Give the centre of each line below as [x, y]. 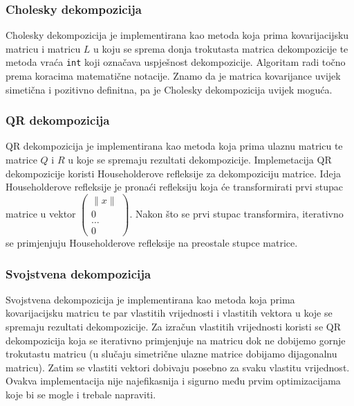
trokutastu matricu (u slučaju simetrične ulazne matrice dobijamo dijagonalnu [171, 354]
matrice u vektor [41, 213]
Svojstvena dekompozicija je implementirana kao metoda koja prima [150, 299]
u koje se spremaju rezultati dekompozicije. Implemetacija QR [200, 160]
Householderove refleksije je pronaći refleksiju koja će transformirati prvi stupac [174, 187]
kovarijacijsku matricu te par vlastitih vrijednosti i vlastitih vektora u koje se [169, 313]
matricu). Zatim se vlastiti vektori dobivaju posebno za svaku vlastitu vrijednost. [178, 367]
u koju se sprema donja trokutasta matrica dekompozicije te [221, 48]
